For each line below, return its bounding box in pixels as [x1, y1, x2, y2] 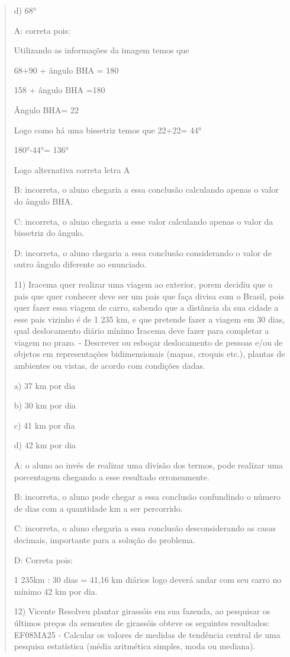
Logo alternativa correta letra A [14, 163, 130, 176]
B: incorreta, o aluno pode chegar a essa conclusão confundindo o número [14, 490, 281, 503]
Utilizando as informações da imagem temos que [14, 44, 189, 56]
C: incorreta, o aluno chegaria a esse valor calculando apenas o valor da [14, 215, 273, 227]
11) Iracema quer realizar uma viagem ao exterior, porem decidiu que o [14, 278, 273, 290]
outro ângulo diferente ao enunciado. [14, 258, 147, 270]
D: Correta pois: [14, 553, 73, 566]
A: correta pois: [14, 24, 70, 36]
